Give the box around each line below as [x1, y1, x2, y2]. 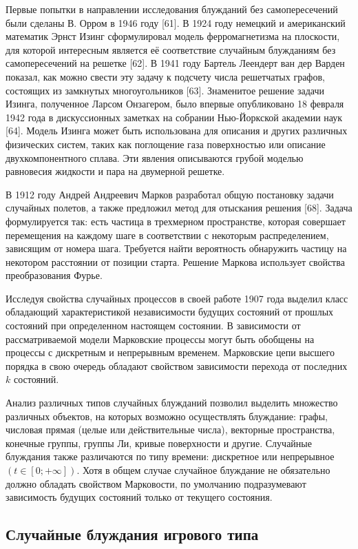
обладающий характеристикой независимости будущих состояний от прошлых [6, 304, 334, 319]
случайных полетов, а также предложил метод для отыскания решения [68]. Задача [6, 200, 352, 215]
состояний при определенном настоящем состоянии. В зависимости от [6, 318, 301, 333]
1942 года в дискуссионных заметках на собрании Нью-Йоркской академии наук [6, 110, 343, 124]
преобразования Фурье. [6, 268, 103, 282]
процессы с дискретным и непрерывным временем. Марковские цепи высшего [6, 345, 335, 360]
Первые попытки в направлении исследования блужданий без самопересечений [6, 2, 338, 16]
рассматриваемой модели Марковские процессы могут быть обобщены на [6, 331, 315, 346]
